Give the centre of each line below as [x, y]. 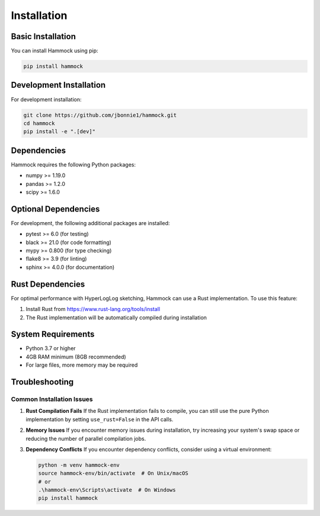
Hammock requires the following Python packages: [73, 164]
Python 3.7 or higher [51, 348]
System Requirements [53, 334]
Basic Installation [44, 36]
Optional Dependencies [55, 209]
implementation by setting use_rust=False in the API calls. [100, 419]
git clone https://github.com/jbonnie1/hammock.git [100, 115]
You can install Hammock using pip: [55, 51]
